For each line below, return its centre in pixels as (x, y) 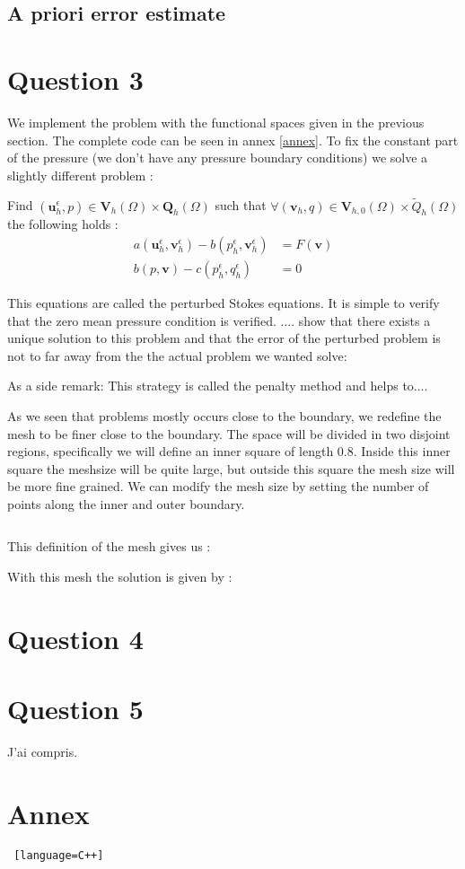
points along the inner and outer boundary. (126, 503)
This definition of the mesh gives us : (109, 546)
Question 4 (75, 638)
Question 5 (75, 709)
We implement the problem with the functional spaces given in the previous (216, 122)
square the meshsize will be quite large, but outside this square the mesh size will (231, 468)
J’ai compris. (43, 752)
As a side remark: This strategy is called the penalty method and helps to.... (218, 386)
